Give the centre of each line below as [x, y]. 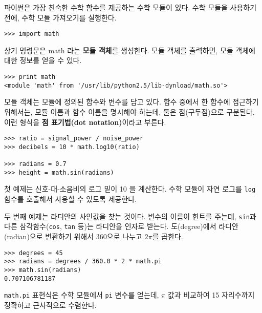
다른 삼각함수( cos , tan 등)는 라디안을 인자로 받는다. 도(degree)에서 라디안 [121, 226]
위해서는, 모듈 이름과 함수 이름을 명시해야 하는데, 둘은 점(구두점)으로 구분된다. [129, 111]
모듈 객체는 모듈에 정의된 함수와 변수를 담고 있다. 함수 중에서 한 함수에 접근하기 [132, 102]
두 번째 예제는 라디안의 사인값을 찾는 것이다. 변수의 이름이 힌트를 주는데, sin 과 [130, 216]
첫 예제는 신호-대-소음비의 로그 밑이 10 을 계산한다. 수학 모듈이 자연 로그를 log [130, 189]
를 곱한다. [168, 236]
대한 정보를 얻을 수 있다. [43, 60]
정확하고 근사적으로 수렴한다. [50, 305]
